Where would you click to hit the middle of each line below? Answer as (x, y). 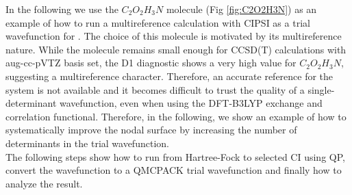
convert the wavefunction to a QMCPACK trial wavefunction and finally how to (174, 170)
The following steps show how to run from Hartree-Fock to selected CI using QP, (175, 156)
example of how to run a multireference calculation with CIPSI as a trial (158, 22)
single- (321, 89)
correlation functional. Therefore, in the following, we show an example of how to (176, 116)
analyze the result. (44, 183)
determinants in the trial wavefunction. (87, 143)
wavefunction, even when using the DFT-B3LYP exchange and (191, 103)
